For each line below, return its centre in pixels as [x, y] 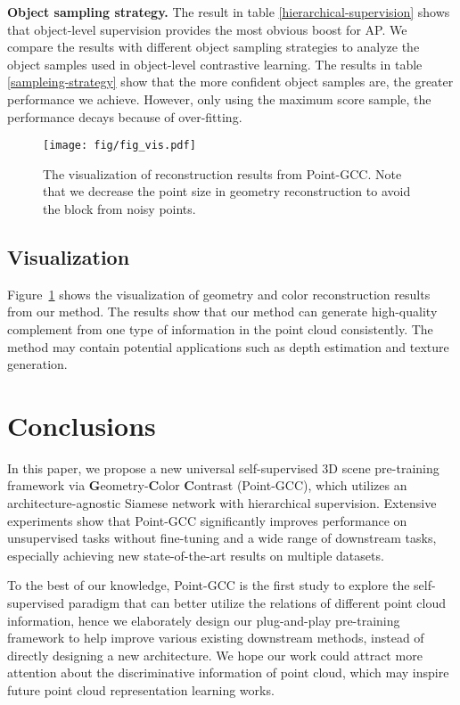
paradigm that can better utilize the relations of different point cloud [257, 603]
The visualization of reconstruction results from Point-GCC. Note [222, 173]
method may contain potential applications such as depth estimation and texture [228, 346]
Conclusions [82, 425]
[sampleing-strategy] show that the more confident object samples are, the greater [230, 82]
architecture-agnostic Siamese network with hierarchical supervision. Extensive [222, 503]
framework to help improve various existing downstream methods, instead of [216, 638]
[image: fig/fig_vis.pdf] [119, 146]
